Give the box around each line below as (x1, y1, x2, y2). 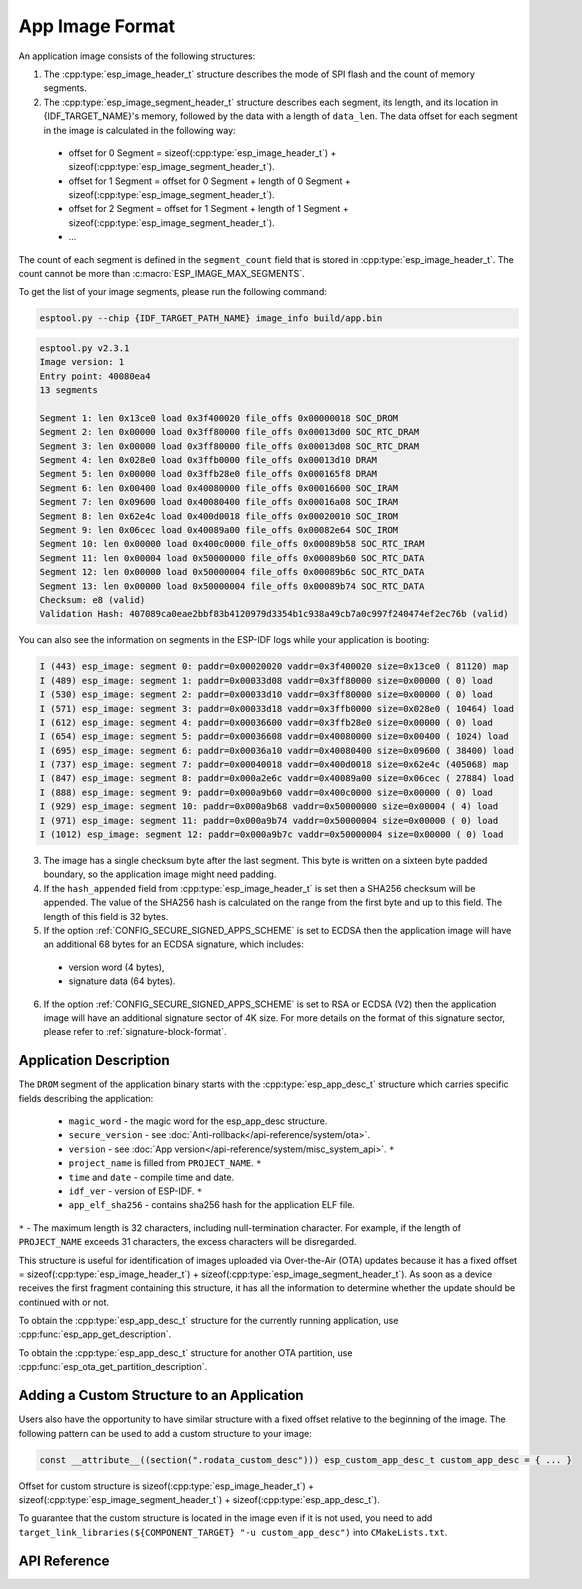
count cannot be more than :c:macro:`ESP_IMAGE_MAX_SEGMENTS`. (18, 268, 305, 280)
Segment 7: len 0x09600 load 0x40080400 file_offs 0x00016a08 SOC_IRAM (39, 496, 399, 508)
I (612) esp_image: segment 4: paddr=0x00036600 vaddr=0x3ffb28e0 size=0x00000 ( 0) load (39, 716, 494, 728)
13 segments (39, 385, 99, 396)
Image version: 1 (39, 356, 125, 368)
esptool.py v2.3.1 (39, 342, 130, 354)
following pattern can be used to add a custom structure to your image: (18, 1427, 312, 1439)
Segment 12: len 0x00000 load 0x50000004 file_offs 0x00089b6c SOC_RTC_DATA (39, 566, 425, 578)
